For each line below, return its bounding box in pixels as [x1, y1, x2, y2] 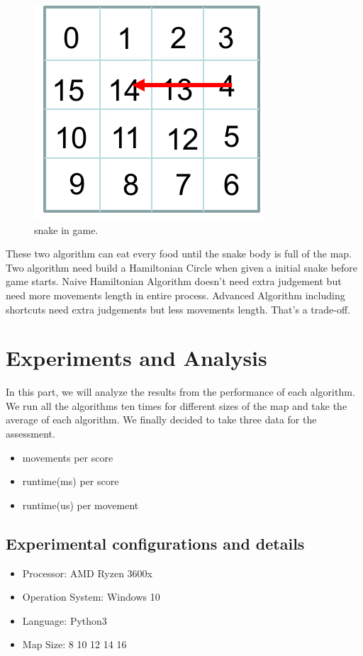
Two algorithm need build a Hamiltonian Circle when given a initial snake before [6, 260, 358, 274]
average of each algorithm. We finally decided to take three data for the [6, 412, 317, 427]
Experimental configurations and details [6, 532, 305, 554]
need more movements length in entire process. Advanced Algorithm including [6, 287, 345, 302]
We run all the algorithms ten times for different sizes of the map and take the [6, 398, 347, 413]
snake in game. [34, 222, 99, 237]
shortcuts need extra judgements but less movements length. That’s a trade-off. [6, 301, 350, 316]
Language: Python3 [22, 613, 107, 628]
